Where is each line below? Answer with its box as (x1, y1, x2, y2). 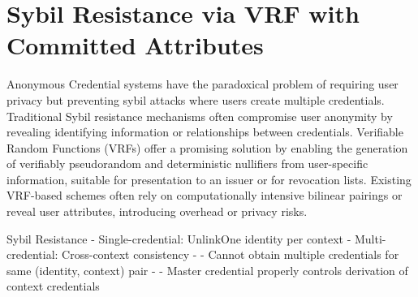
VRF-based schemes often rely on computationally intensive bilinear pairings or (6, 187, 403, 204)
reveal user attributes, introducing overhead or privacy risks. (6, 203, 308, 220)
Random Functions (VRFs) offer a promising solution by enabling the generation (6, 139, 408, 156)
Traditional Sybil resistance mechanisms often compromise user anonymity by (6, 107, 393, 124)
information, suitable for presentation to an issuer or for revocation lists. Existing (6, 170, 412, 187)
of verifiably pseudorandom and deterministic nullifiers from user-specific (6, 155, 368, 172)
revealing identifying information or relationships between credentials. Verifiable (6, 123, 403, 140)
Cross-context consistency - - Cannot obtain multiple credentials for (62, 246, 399, 263)
